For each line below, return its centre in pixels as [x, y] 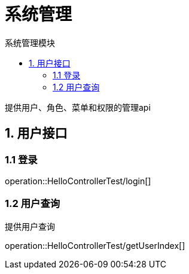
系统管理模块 [30, 42]
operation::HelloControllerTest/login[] [78, 181]
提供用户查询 [30, 226]
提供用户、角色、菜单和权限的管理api [78, 107]
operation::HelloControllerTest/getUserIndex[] [95, 245]
